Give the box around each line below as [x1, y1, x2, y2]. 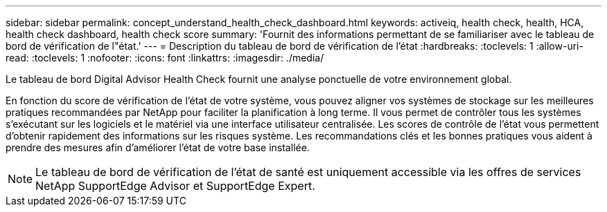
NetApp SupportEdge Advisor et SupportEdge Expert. [35, 179, 315, 193]
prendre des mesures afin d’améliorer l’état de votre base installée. [6, 142, 310, 153]
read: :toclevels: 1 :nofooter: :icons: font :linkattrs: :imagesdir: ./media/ [6, 52, 324, 64]
